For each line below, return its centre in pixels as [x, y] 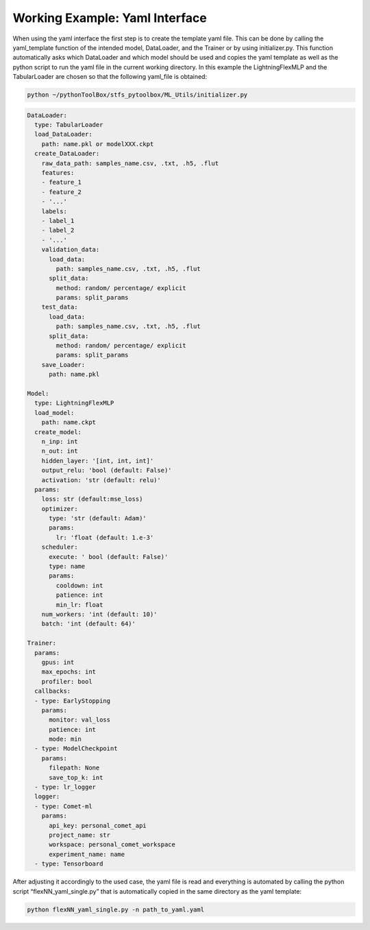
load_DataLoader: [63, 134]
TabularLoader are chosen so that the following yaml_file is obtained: [110, 77]
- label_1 [58, 220]
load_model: [54, 413]
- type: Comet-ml [63, 806]
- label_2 [58, 230]
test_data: [60, 307]
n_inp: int [60, 441]
